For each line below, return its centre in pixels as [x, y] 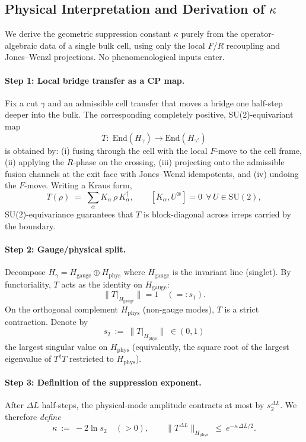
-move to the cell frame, [259, 150]
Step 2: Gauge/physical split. [66, 249]
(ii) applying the [34, 162]
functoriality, [28, 284]
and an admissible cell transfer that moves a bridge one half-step [165, 102]
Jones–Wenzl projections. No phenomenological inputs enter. [115, 57]
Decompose [25, 272]
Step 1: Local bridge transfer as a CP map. [95, 80]
